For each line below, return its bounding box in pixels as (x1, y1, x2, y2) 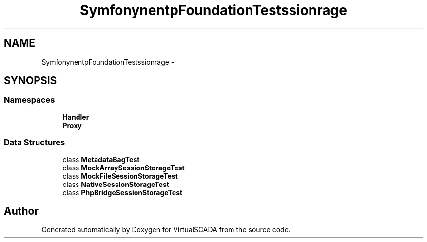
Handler (62, 112, 89, 121)
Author (4, 205, 39, 217)
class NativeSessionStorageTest (62, 180, 169, 188)
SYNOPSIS (4, 74, 57, 87)
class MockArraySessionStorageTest (62, 163, 185, 172)
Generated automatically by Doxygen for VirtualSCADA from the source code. (41, 225, 291, 234)
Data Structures (4, 137, 65, 148)
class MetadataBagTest (62, 155, 140, 164)
